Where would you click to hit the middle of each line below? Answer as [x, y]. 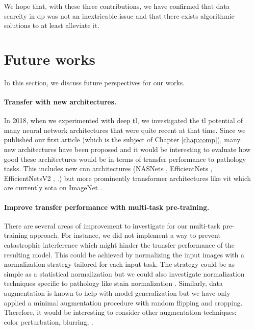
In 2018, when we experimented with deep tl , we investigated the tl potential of [123, 120]
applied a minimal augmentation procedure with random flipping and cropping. [123, 302]
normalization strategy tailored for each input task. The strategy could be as [119, 264]
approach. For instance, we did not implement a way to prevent [125, 235]
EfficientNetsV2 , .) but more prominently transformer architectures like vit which [127, 178]
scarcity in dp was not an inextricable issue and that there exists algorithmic [119, 15]
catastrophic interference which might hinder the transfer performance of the [119, 245]
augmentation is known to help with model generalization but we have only [117, 293]
